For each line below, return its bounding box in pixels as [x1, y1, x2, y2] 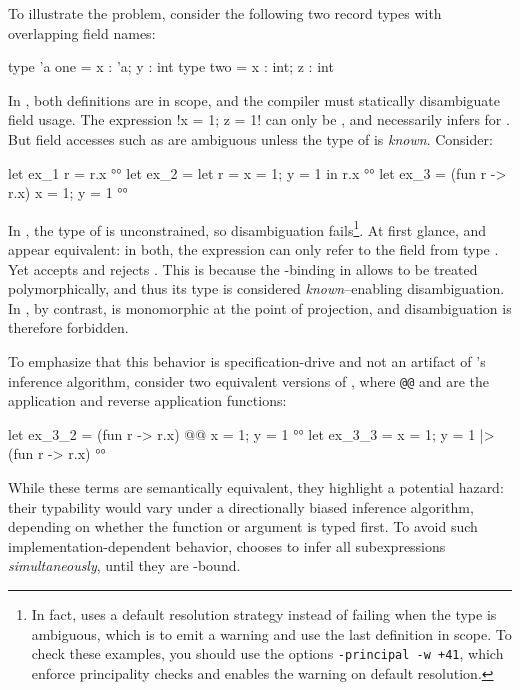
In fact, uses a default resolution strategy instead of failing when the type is [31, 603, 497, 624]
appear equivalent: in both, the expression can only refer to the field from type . [8, 239, 499, 259]
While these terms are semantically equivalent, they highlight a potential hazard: [8, 477, 504, 497]
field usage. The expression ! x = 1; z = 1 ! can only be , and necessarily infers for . [8, 109, 510, 130]
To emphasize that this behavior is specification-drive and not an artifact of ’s [8, 350, 486, 371]
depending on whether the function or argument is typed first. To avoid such [8, 516, 478, 537]
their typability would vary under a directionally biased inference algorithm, [8, 496, 474, 517]
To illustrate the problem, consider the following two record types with [8, 3, 442, 23]
